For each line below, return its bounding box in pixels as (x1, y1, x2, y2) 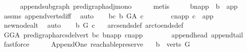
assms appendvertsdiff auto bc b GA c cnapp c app (3, 10, 214, 20)
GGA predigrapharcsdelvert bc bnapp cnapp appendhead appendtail (3, 29, 243, 39)
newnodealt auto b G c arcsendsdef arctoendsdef (3, 20, 184, 30)
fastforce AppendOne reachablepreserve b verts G (3, 39, 190, 49)
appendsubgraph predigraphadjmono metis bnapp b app (20, 1, 238, 11)
